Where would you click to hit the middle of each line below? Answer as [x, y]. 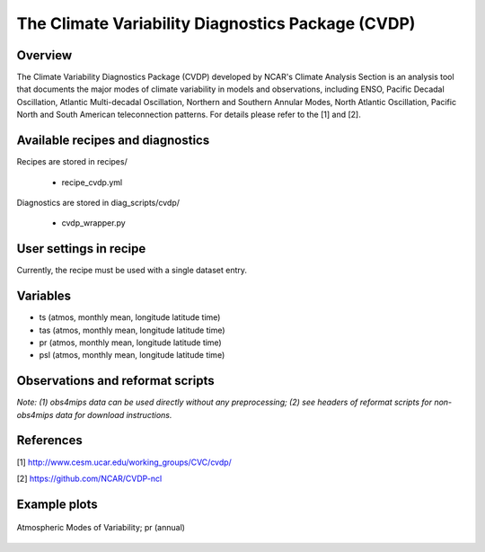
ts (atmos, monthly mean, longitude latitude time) [130, 317]
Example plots [57, 504]
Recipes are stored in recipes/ [72, 162]
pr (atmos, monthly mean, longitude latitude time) [130, 343]
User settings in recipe [81, 249]
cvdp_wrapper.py [93, 223]
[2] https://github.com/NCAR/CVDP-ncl [89, 478]
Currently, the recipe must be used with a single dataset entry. [132, 271]
